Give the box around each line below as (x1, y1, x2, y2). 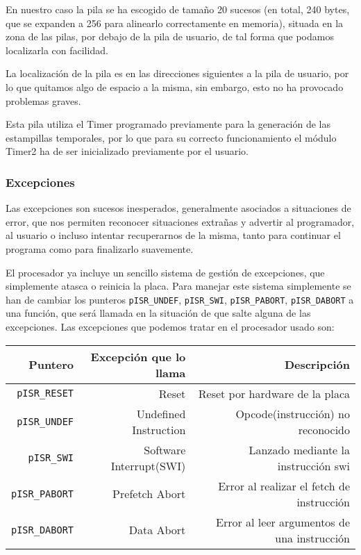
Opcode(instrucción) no (235, 405, 350, 422)
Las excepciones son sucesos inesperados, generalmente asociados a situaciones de (6, 201, 351, 215)
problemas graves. (6, 93, 81, 108)
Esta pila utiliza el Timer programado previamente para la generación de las (6, 117, 331, 131)
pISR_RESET (17, 388, 74, 399)
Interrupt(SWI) (110, 457, 186, 474)
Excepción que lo (90, 348, 186, 365)
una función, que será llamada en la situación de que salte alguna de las (6, 306, 311, 320)
